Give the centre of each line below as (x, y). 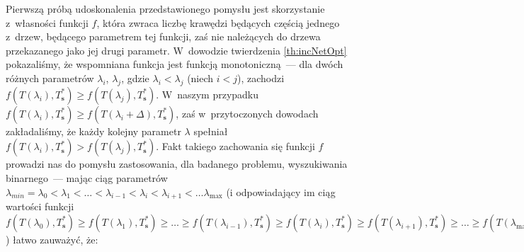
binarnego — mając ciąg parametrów (87, 177)
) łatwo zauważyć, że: (52, 239)
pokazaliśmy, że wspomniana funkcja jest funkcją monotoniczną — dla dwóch (175, 64)
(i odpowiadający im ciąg (281, 191)
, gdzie (135, 78)
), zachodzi (261, 78)
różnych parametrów (50, 78)
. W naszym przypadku (207, 94)
